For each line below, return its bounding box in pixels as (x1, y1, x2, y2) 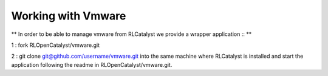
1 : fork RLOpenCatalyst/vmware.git (11, 41, 100, 49)
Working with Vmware (11, 9, 126, 22)
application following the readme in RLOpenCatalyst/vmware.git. (11, 61, 173, 68)
